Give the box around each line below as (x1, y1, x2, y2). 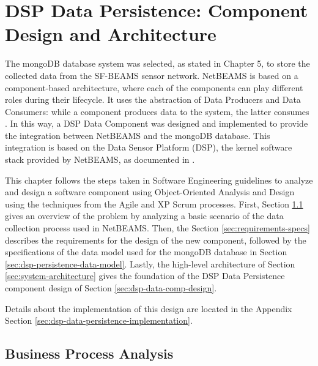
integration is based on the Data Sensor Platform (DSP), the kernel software (5, 141, 292, 154)
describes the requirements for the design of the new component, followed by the (5, 233, 306, 246)
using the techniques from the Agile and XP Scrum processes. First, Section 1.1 (5, 197, 303, 210)
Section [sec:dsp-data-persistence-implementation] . (5, 314, 193, 327)
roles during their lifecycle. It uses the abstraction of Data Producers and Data (5, 93, 301, 106)
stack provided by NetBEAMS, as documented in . (5, 153, 195, 166)
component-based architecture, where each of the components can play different (5, 81, 303, 94)
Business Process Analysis (5, 344, 174, 363)
